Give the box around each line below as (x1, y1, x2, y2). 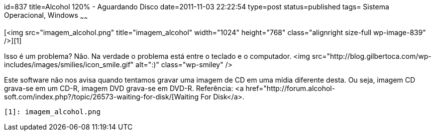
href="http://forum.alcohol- (245, 84, 335, 92)
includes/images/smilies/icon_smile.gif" (4, 60, 134, 69)
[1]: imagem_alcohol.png (4, 107, 101, 116)
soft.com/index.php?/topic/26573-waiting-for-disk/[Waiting (4, 92, 199, 101)
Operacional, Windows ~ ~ (4, 11, 88, 21)
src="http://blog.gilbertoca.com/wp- (312, 51, 432, 60)
